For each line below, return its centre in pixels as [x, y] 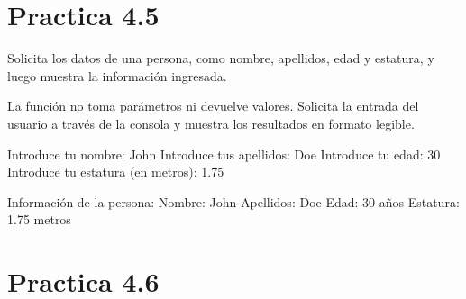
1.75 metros [39, 219]
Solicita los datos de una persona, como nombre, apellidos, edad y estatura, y [221, 58]
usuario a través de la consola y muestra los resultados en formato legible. [211, 123]
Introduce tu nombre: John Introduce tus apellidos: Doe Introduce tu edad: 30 [224, 154]
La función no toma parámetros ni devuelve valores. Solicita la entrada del [213, 106]
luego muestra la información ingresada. [117, 75]
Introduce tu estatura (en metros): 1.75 [116, 172]
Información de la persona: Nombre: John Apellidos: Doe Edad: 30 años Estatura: [233, 201]
